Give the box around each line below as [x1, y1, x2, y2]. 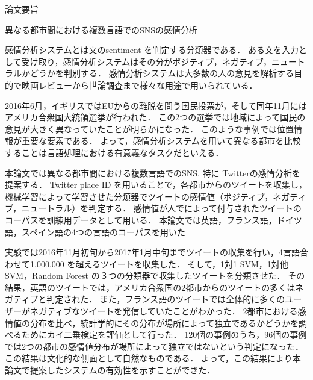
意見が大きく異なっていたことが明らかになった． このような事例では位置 [5, 122, 294, 135]
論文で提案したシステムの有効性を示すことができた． [5, 364, 215, 376]
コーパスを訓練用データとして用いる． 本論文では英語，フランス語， [5, 213, 277, 226]
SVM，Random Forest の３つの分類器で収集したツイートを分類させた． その [5, 269, 305, 282]
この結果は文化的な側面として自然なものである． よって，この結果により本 [5, 352, 301, 364]
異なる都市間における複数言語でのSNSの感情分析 [5, 23, 198, 36]
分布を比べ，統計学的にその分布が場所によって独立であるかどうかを [29, 316, 299, 329]
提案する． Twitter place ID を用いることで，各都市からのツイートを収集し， [5, 178, 308, 191]
